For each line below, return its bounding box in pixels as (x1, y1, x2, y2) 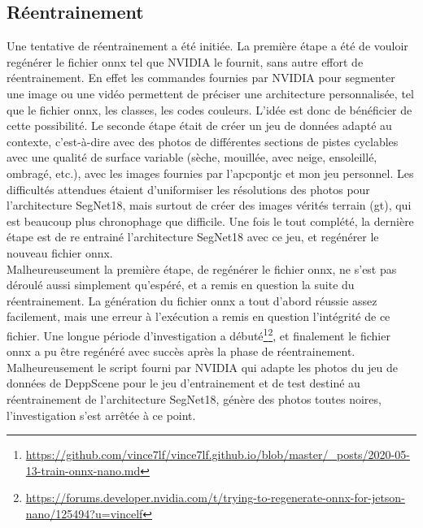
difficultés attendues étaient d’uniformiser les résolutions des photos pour (7, 180, 370, 197)
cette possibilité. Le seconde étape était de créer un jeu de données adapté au (7, 117, 392, 134)
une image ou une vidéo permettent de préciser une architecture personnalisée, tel (7, 84, 414, 102)
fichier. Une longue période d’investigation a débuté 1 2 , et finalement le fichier (7, 324, 390, 344)
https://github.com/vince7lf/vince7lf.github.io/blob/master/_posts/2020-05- (25, 446, 410, 463)
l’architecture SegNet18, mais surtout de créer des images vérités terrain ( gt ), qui (7, 197, 412, 214)
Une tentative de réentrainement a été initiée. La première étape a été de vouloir (7, 37, 408, 54)
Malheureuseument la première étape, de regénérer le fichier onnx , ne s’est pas (7, 260, 397, 277)
